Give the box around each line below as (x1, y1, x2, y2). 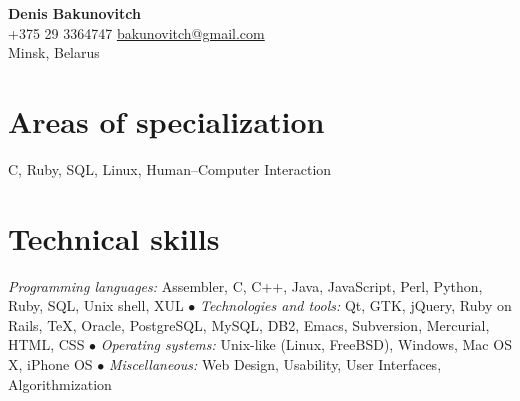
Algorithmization (8, 373, 112, 394)
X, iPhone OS (8, 354, 93, 374)
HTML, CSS (8, 334, 85, 355)
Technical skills (8, 217, 220, 258)
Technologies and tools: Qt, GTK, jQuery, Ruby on (200, 295, 512, 316)
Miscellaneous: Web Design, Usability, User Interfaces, (108, 354, 442, 374)
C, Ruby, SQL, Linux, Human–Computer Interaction (8, 158, 332, 179)
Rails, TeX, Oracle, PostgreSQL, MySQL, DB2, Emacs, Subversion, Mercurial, (8, 314, 490, 335)
